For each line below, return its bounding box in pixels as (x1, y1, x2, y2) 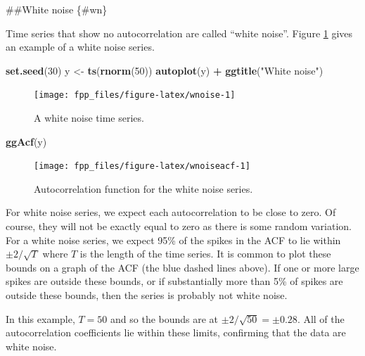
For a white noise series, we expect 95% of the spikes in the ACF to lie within (6, 232, 341, 247)
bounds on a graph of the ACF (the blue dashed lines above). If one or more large (6, 260, 359, 274)
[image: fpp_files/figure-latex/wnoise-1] (34, 90, 236, 101)
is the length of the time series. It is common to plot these (79, 246, 331, 261)
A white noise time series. (34, 110, 144, 125)
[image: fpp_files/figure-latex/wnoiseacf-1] (34, 161, 250, 172)
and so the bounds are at (110, 311, 219, 326)
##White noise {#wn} (6, 2, 108, 16)
